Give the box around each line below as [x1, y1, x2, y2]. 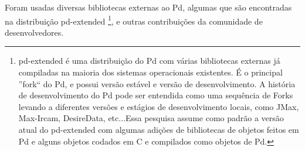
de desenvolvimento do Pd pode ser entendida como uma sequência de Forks [18, 89, 293, 101]
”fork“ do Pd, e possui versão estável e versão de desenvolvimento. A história [18, 77, 296, 90]
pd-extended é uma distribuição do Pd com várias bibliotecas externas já [18, 54, 280, 67]
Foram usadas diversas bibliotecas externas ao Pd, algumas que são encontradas [5, 1, 292, 13]
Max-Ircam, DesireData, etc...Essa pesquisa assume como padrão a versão [18, 112, 284, 124]
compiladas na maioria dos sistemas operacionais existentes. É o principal [18, 66, 283, 78]
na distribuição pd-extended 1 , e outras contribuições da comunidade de [5, 13, 263, 27]
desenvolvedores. [5, 26, 64, 38]
